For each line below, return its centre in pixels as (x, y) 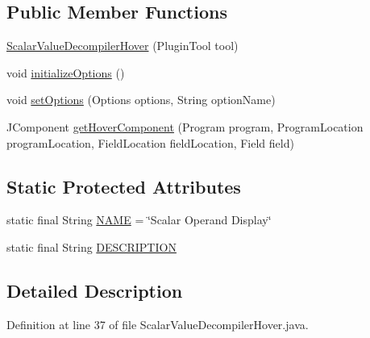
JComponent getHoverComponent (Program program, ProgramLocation (185, 126)
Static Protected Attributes (124, 186)
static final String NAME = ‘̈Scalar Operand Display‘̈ (139, 220)
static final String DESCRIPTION (91, 246)
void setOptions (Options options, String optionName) (141, 100)
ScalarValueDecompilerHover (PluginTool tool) (123, 46)
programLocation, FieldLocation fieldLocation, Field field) (150, 142)
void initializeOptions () (66, 72)
